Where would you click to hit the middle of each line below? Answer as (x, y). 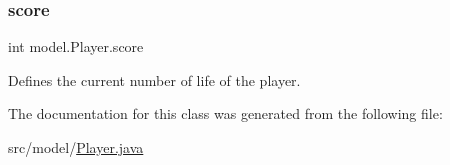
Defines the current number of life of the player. (154, 79)
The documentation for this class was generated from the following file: (225, 113)
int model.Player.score (76, 46)
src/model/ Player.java (76, 147)
